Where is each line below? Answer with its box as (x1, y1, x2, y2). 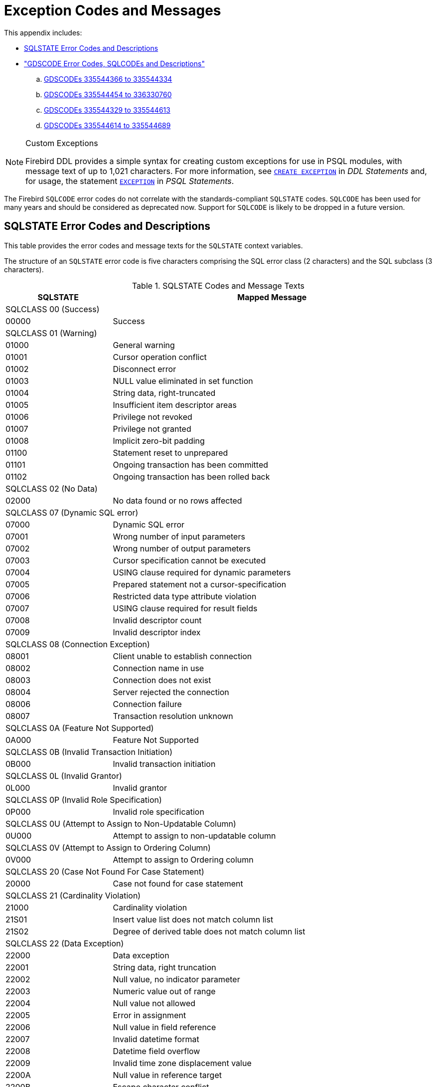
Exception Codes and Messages (4, 2, 221, 19)
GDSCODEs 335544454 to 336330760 (44, 90, 172, 99)
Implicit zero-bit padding (113, 435, 205, 446)
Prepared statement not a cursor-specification (113, 579, 287, 589)
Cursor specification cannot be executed (113, 555, 266, 565)
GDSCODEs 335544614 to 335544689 (44, 121, 171, 130)
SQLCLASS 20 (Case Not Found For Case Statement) (5, 866, 204, 877)
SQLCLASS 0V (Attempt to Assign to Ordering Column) (5, 842, 211, 853)
